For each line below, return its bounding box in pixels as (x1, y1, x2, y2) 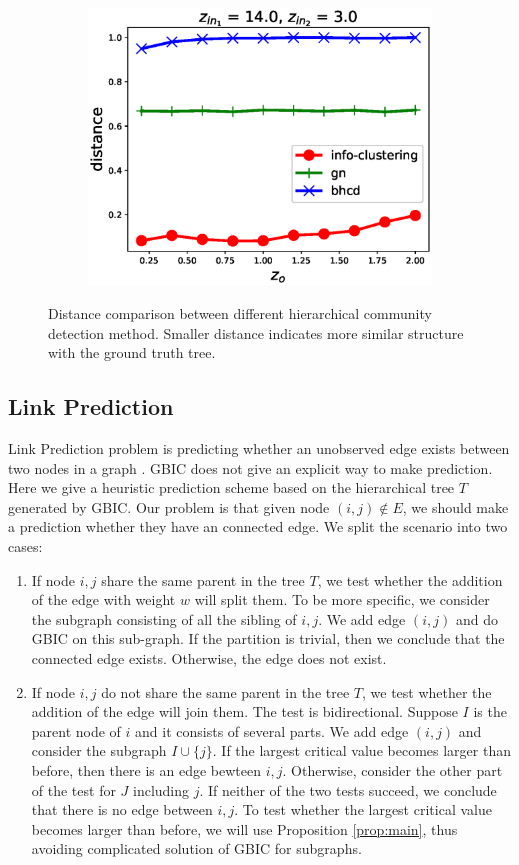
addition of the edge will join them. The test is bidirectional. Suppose (31, 701, 458, 722)
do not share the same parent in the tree (101, 681, 350, 702)
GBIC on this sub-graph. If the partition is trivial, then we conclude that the (31, 628, 505, 649)
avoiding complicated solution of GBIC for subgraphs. (31, 838, 362, 859)
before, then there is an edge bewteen (31, 759, 261, 780)
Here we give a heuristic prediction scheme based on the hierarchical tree (8, 477, 455, 498)
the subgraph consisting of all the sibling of (31, 608, 297, 629)
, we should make (402, 496, 509, 517)
